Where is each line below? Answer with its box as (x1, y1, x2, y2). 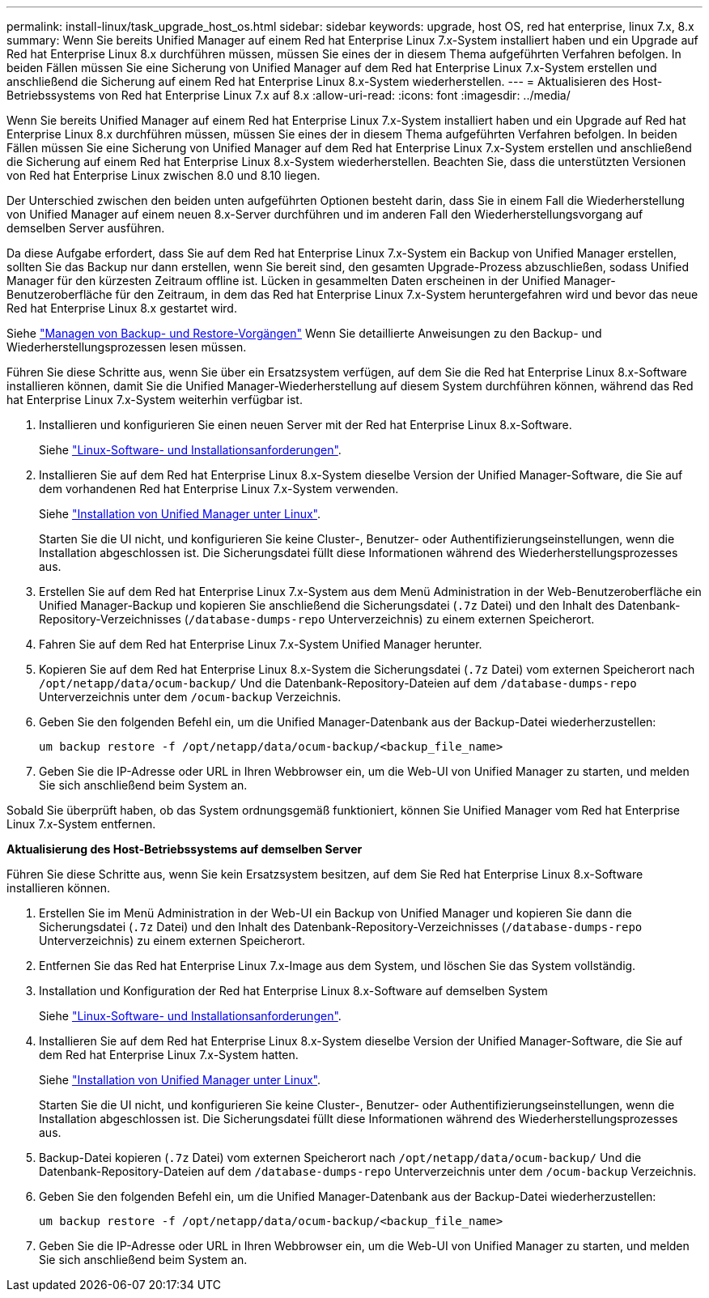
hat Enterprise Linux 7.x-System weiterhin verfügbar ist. (6, 393, 303, 406)
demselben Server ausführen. (6, 221, 165, 235)
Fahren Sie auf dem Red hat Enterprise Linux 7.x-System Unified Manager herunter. (39, 637, 482, 651)
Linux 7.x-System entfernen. (6, 817, 156, 831)
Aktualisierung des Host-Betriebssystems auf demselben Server (6, 842, 363, 856)
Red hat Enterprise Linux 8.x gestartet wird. (6, 301, 237, 315)
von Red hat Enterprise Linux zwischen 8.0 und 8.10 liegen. (6, 168, 321, 182)
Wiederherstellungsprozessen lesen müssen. (6, 340, 247, 354)
